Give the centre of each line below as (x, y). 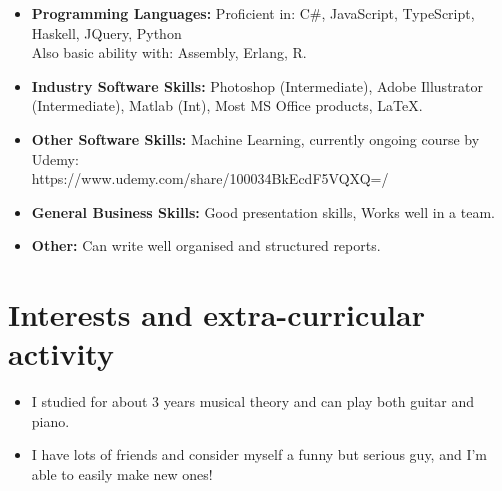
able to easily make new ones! (122, 474)
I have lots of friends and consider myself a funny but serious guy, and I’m (259, 454)
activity (61, 353)
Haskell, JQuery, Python (106, 32)
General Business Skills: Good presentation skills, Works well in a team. (263, 211)
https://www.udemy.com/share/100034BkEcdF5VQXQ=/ (210, 178)
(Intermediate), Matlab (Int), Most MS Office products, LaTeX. (227, 105)
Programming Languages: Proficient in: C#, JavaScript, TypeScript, (253, 13)
